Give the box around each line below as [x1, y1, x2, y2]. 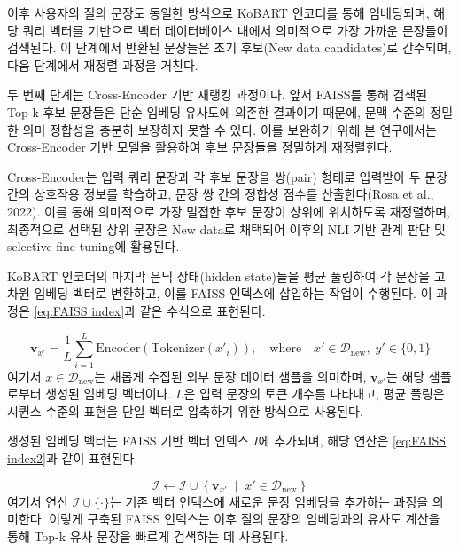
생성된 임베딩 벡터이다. [45, 384, 172, 403]
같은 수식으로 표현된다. [139, 301, 266, 319]
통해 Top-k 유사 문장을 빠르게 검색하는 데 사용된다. [7, 527, 289, 546]
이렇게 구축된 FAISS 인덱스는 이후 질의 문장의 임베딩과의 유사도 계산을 [49, 509, 440, 528]
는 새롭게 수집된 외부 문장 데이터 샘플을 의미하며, [94, 366, 367, 385]
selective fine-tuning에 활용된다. [7, 237, 180, 256]
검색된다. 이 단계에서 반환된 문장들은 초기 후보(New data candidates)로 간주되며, [7, 38, 452, 57]
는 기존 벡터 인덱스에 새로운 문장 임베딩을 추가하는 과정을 [109, 492, 429, 510]
